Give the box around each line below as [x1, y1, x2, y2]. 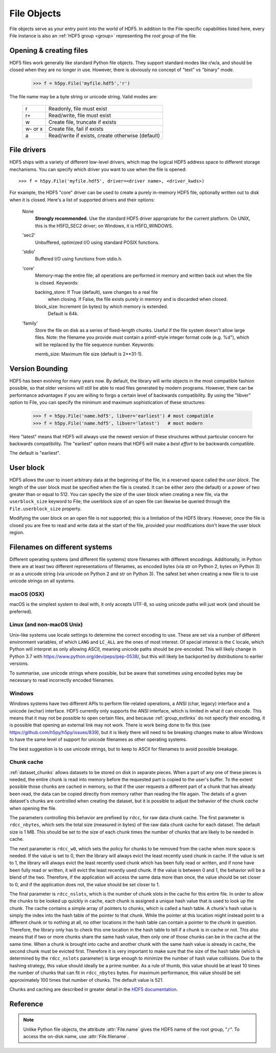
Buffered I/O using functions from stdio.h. [35, 256, 123, 262]
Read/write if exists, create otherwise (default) [49, 132, 160, 139]
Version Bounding [9, 364, 68, 373]
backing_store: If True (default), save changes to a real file [35, 289, 158, 295]
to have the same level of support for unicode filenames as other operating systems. [9, 736, 188, 743]
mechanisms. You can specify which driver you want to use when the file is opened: [9, 166, 187, 172]
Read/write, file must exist [49, 112, 111, 119]
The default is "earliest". [9, 450, 61, 456]
